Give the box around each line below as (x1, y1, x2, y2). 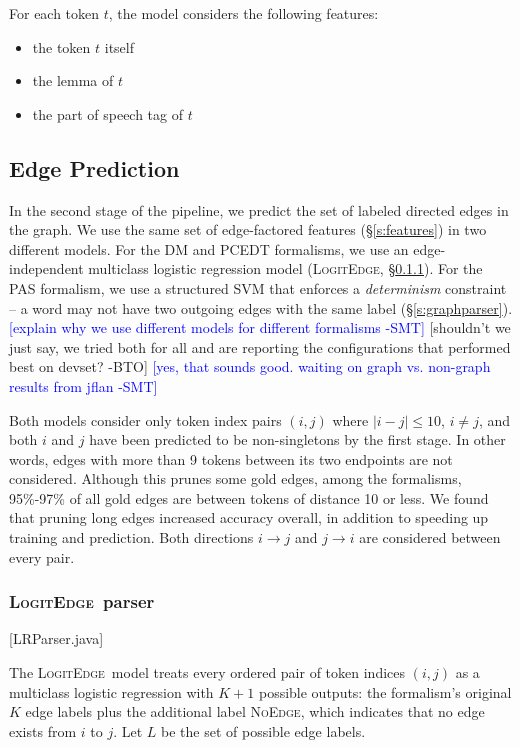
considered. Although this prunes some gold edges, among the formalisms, (9, 468, 462, 489)
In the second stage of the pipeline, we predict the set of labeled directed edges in (9, 199, 509, 220)
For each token (9, 3, 100, 23)
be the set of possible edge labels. (161, 720, 366, 741)
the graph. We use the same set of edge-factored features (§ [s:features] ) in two (9, 219, 487, 240)
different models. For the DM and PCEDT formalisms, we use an (9, 238, 409, 259)
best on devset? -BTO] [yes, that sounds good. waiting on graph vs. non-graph (9, 356, 491, 377)
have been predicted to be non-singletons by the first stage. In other (89, 429, 506, 450)
